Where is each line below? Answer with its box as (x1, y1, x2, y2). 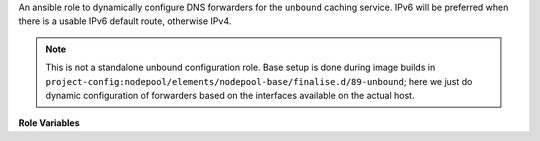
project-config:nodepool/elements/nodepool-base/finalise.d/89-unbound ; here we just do (45, 75, 473, 87)
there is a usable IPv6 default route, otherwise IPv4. (18, 15, 232, 27)
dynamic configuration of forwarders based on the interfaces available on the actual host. (45, 89, 415, 101)
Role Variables (18, 117, 80, 129)
